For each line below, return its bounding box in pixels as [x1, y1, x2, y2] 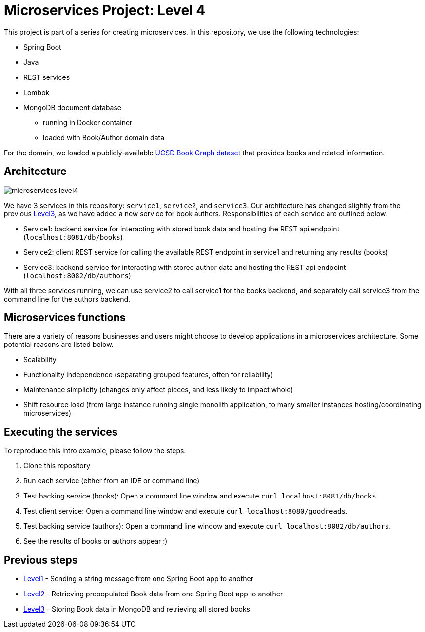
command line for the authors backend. [4, 294, 131, 303]
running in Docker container [43, 118, 133, 127]
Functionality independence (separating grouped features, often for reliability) [23, 370, 273, 379]
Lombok [23, 88, 50, 96]
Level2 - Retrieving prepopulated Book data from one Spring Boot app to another [23, 590, 283, 598]
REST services [23, 73, 70, 81]
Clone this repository [23, 461, 91, 470]
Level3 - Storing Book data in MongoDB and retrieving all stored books [23, 605, 250, 613]
